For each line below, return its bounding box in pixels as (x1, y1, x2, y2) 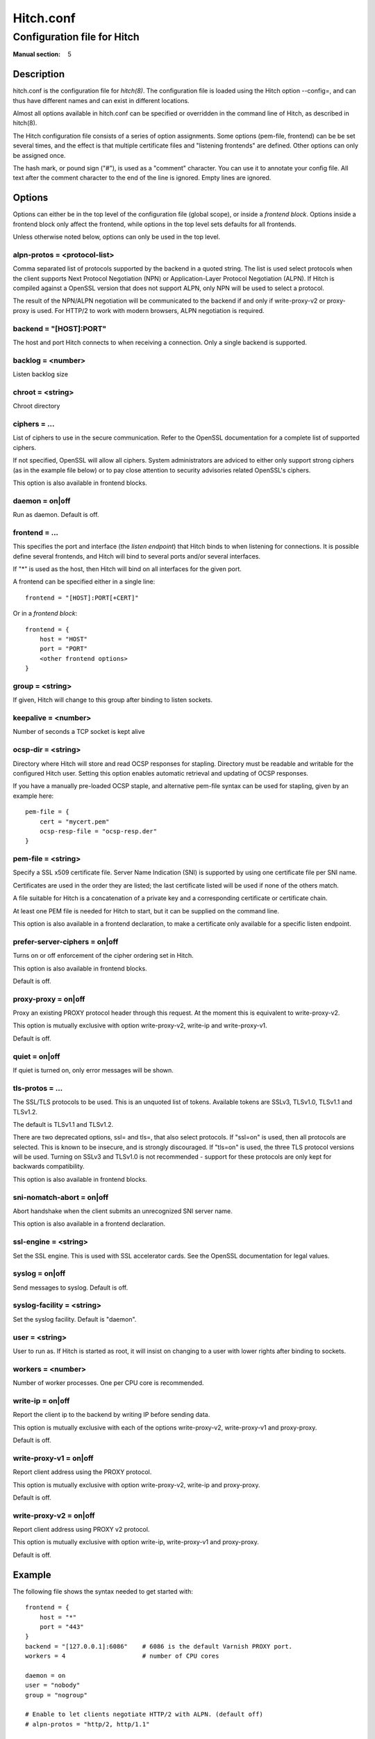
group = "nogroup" (25, 1691, 88, 1699)
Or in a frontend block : (12, 609, 78, 618)
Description (12, 68, 65, 80)
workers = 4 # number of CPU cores (25, 1652, 219, 1660)
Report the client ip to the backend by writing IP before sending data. (12, 1411, 210, 1419)
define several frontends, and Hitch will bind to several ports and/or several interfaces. (12, 552, 260, 560)
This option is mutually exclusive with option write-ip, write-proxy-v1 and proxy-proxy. (12, 1538, 260, 1546)
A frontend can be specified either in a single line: (12, 577, 156, 586)
